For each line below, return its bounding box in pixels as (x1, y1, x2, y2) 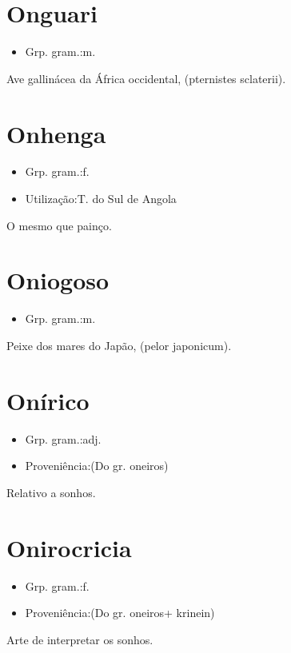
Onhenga (6, 117, 106, 149)
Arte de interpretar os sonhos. (6, 631, 153, 647)
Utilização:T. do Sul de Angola (25, 190, 177, 207)
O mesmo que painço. (6, 217, 112, 233)
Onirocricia (6, 531, 132, 563)
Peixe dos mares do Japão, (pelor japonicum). (6, 336, 232, 353)
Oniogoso (6, 264, 110, 297)
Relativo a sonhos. (6, 484, 96, 500)
